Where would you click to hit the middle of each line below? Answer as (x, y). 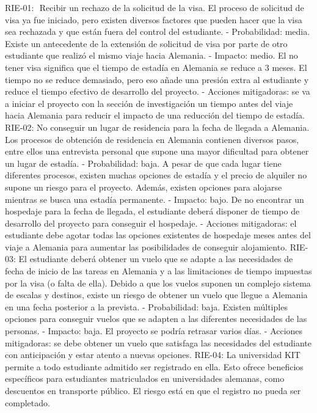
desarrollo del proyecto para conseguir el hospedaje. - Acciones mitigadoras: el (151, 223)
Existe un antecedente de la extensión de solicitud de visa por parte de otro (146, 43)
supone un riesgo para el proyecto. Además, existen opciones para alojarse (144, 187)
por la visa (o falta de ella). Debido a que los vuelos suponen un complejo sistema (158, 283)
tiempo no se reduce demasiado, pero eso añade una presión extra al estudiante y (157, 79)
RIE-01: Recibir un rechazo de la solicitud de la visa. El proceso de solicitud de (155, 7)
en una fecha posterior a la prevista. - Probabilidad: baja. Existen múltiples (146, 306)
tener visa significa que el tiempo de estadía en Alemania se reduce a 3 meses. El (156, 67)
